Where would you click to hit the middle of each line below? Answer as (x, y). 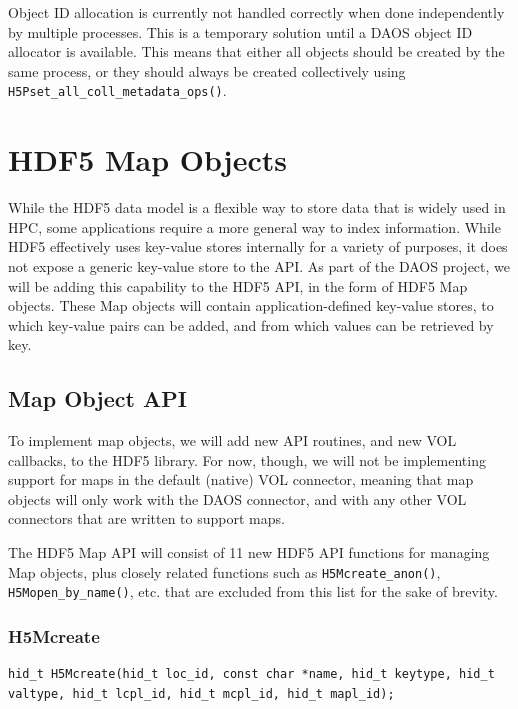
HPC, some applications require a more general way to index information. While (254, 226)
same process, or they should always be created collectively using (207, 70)
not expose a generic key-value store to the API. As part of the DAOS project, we (259, 265)
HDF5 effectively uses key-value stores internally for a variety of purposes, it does (258, 246)
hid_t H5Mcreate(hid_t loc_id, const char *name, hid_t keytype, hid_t (251, 674)
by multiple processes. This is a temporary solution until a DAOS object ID (240, 31)
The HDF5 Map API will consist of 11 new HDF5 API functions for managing (249, 552)
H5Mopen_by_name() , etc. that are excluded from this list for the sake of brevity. (253, 591)
